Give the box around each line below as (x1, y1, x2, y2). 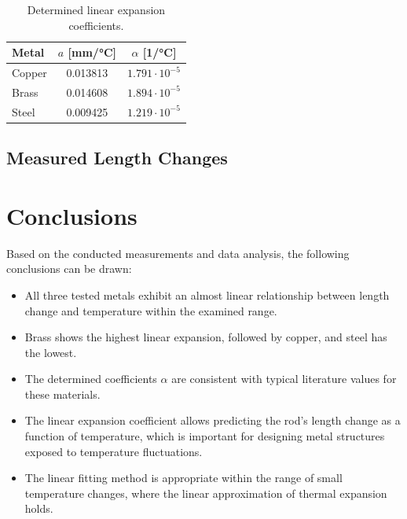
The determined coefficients (24, 370, 157, 387)
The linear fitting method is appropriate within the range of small (24, 469, 343, 486)
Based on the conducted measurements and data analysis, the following (6, 245, 350, 261)
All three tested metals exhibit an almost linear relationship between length (24, 286, 390, 303)
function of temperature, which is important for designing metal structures (24, 428, 385, 444)
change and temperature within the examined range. (24, 302, 277, 318)
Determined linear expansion (27, 2, 166, 17)
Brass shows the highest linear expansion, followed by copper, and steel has (24, 329, 387, 345)
